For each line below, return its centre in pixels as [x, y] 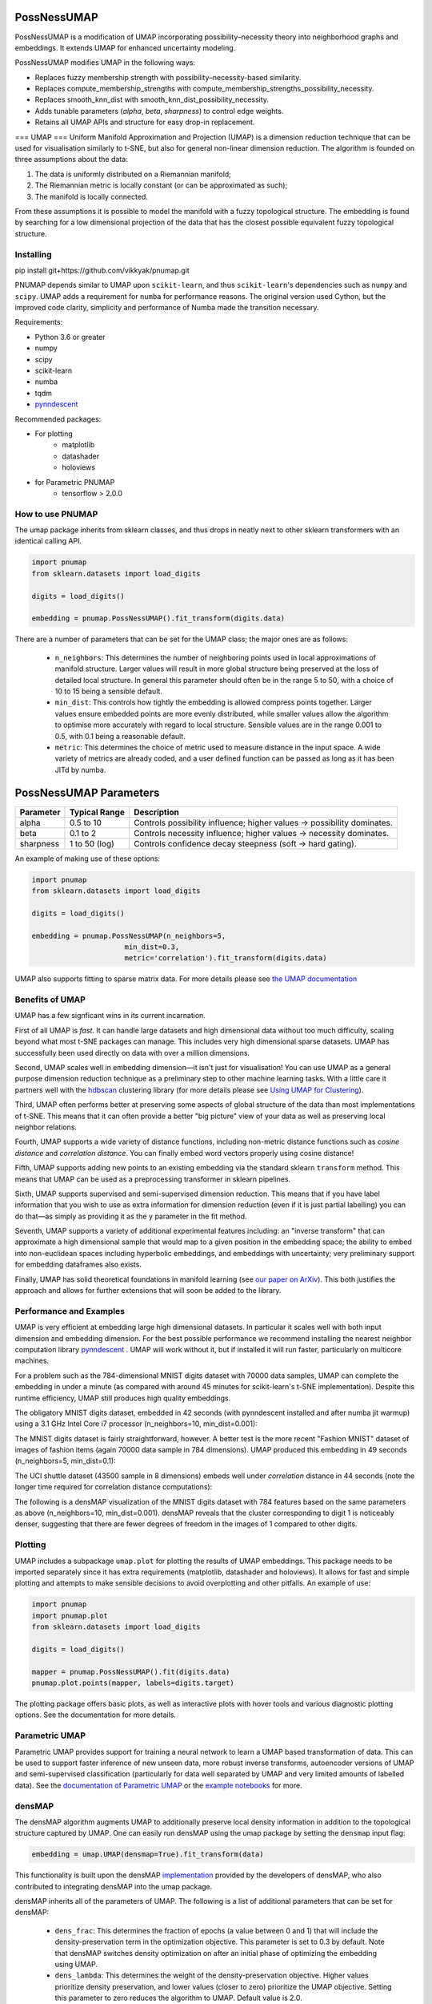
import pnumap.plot [70, 1616]
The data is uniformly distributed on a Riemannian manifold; [133, 174]
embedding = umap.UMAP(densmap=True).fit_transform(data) [148, 1855]
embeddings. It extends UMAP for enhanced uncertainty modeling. [125, 47]
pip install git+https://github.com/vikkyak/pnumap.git [102, 270]
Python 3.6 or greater [70, 337]
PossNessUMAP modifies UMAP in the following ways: [105, 63]
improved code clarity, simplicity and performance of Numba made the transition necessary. [167, 308]
